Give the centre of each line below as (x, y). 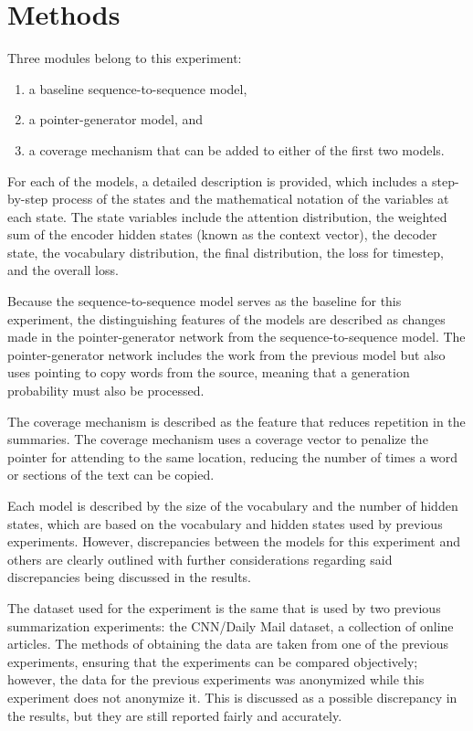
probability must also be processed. (106, 391)
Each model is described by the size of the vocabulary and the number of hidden (233, 505)
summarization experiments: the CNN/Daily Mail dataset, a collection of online (231, 625)
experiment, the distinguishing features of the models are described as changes (226, 318)
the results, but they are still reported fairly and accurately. (175, 715)
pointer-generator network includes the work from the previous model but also (226, 354)
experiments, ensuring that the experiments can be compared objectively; (213, 661)
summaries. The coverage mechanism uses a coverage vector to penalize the (218, 439)
